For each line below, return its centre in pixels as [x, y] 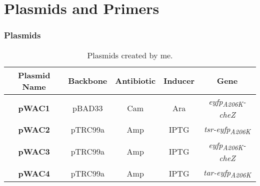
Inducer [179, 81]
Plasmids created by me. [130, 55]
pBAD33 [88, 108]
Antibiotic [135, 81]
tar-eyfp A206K [227, 173]
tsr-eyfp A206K [227, 129]
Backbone [88, 81]
